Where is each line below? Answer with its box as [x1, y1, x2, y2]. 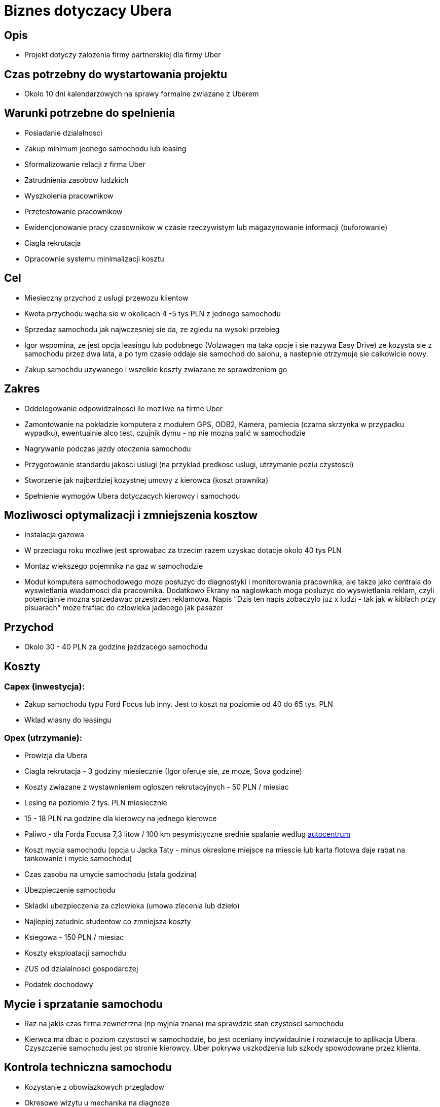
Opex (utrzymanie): [4, 732, 83, 743]
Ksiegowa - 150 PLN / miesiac [24, 933, 124, 942]
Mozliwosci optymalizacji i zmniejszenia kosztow [4, 508, 258, 522]
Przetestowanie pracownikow [24, 207, 123, 216]
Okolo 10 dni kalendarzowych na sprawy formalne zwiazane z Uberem [24, 89, 259, 99]
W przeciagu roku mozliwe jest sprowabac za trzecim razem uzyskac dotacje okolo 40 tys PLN [24, 546, 342, 555]
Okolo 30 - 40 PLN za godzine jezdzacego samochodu [24, 642, 208, 652]
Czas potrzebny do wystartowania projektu [4, 68, 228, 81]
